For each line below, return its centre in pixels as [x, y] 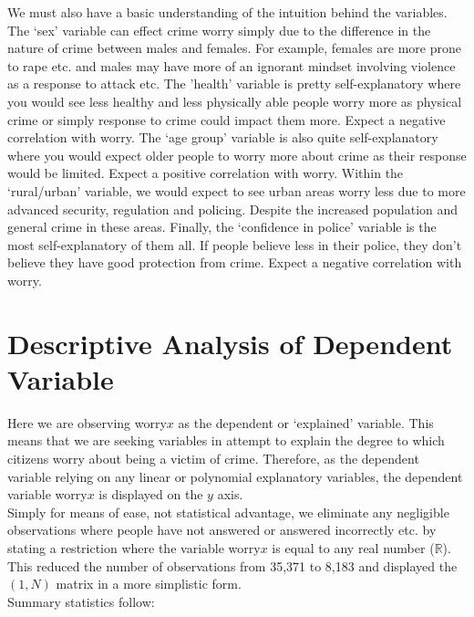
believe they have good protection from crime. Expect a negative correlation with [235, 262]
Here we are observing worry [87, 422]
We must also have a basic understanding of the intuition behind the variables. [227, 12]
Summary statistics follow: [81, 601]
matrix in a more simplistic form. [149, 584]
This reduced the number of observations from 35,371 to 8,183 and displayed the [232, 565]
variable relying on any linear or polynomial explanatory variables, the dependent [235, 476]
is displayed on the [151, 494]
